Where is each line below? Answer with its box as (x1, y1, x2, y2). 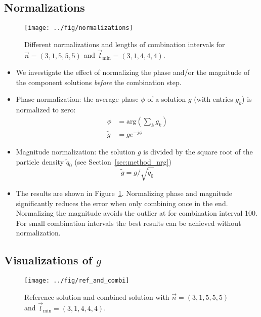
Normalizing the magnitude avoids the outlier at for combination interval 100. (16, 208, 257, 218)
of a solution (147, 94, 186, 104)
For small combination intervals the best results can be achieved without (16, 217, 241, 228)
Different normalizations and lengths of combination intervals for (24, 38, 225, 49)
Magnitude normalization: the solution (16, 146, 136, 156)
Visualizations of (4, 252, 93, 268)
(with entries (194, 94, 233, 104)
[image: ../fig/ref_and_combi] (24, 277, 129, 285)
